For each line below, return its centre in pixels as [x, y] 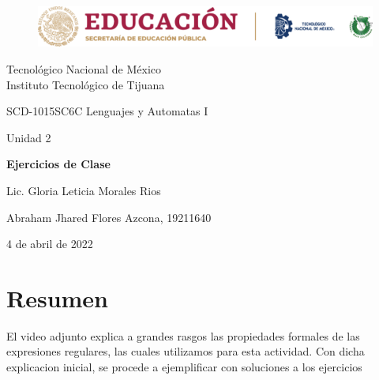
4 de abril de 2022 [50, 244]
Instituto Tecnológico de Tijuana [86, 84]
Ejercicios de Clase [58, 164]
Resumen [57, 297]
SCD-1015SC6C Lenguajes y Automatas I [107, 111]
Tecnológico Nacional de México [84, 68]
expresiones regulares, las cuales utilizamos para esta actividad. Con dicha [186, 351]
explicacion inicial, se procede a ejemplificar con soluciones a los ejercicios [184, 367]
